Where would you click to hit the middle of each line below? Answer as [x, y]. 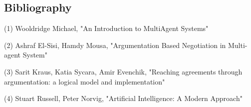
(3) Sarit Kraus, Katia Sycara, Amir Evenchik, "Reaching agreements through [123, 71]
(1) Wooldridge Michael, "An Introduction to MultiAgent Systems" [106, 28]
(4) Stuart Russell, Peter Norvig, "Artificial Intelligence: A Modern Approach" [123, 98]
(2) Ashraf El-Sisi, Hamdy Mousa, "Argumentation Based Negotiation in [115, 45]
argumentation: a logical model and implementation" [85, 81]
